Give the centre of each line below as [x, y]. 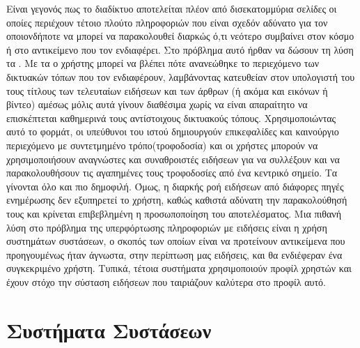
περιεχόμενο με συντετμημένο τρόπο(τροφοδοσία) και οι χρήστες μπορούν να [162, 145]
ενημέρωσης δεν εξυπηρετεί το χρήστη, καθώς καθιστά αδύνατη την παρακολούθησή [177, 200]
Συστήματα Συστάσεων [109, 330]
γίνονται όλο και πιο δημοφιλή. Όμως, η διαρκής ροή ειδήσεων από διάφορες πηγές [175, 186]
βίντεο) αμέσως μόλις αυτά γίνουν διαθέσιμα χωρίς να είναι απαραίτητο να [157, 104]
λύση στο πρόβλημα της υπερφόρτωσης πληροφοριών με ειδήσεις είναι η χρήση [167, 227]
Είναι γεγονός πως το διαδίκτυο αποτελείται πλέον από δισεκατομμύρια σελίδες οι [172, 8]
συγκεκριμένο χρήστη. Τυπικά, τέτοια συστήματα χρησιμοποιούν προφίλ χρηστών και [179, 268]
